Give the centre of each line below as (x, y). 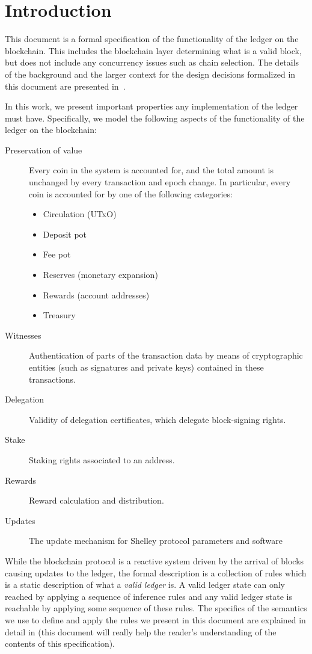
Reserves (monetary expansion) (100, 275)
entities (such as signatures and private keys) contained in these (146, 367)
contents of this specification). (60, 643)
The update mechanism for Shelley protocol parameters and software (156, 541)
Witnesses (23, 335)
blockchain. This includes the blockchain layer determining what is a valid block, (153, 50)
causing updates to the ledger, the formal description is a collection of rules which (156, 572)
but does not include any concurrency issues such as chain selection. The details (152, 62)
